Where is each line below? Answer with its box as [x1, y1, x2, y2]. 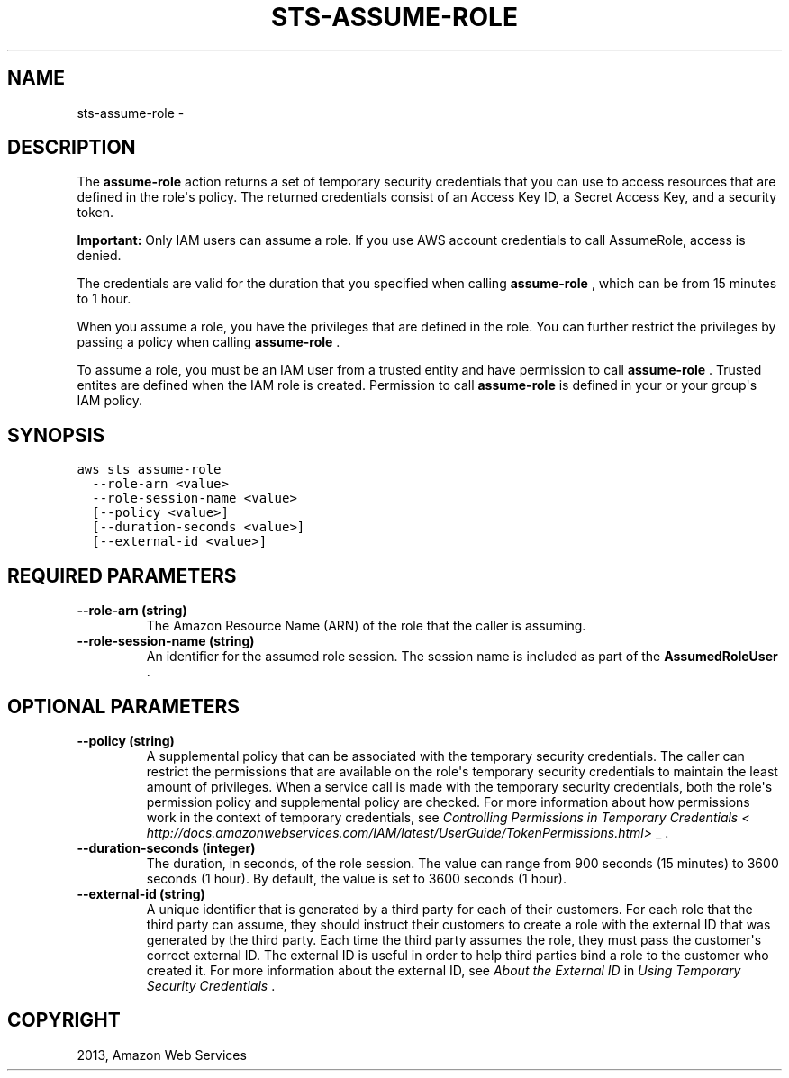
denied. [77, 248, 122, 264]
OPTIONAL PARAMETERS [7, 694, 240, 718]
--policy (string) [77, 732, 175, 748]
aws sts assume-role [77, 462, 222, 477]
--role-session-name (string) [77, 633, 255, 649]
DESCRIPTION [7, 136, 136, 159]
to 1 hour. [77, 291, 131, 307]
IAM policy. [77, 393, 143, 409]
